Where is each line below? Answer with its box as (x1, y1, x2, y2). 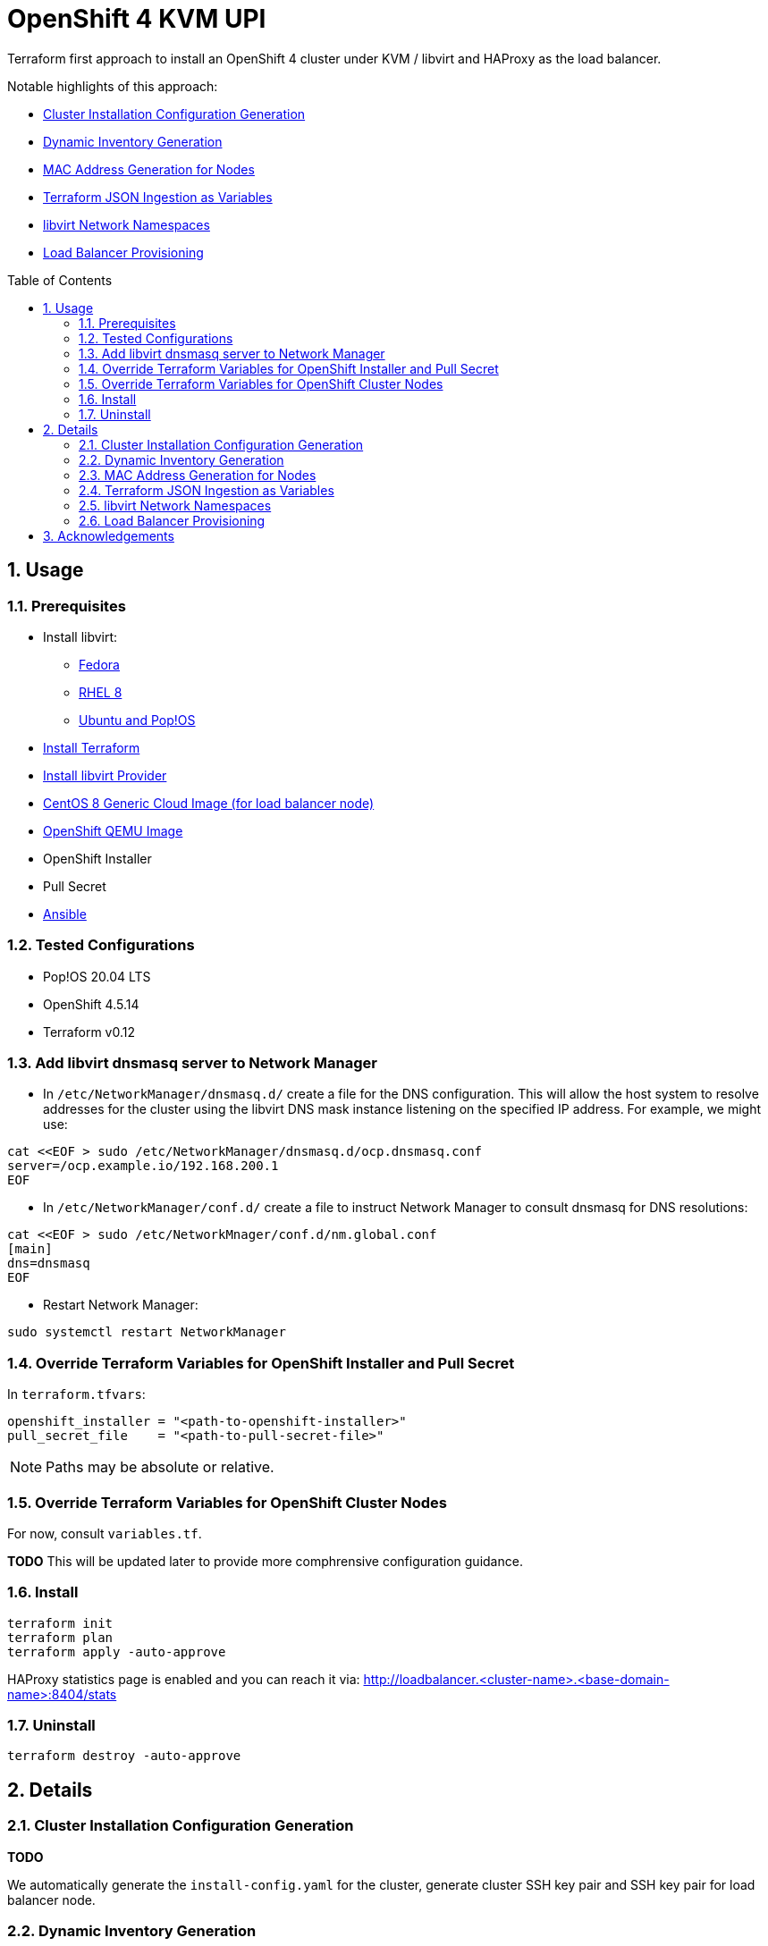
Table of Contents (7, 272, 113, 288)
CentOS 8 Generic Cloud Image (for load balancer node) (43, 795, 375, 811)
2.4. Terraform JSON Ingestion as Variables (79, 482, 334, 498)
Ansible (43, 906, 87, 922)
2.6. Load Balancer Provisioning (79, 512, 266, 528)
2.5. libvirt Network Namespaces (79, 497, 272, 513)
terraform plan (7, 1630, 114, 1645)
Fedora (79, 656, 120, 672)
